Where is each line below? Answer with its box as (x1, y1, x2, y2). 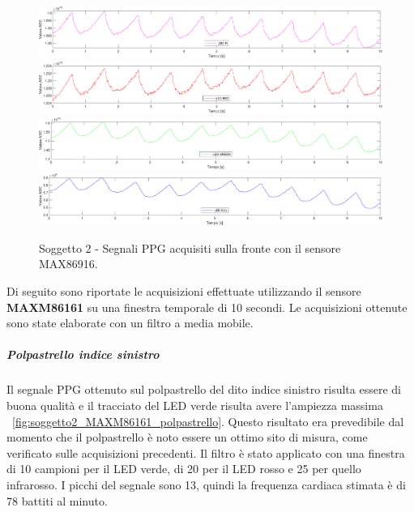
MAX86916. (39, 255, 98, 272)
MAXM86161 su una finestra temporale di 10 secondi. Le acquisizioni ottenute (6, 298, 408, 315)
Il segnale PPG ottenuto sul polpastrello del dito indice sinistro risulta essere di (6, 381, 401, 398)
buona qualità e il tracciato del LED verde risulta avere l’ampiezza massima (6, 396, 383, 413)
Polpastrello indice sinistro (6, 346, 160, 363)
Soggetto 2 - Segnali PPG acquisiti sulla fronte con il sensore (39, 239, 341, 256)
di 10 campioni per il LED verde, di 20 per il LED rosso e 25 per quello (6, 460, 361, 477)
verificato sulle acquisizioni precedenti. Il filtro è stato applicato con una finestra (6, 444, 405, 461)
